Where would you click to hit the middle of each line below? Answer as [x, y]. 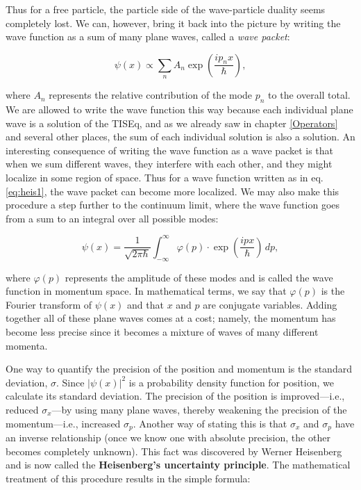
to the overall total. [309, 95]
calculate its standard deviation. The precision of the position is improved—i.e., [175, 396]
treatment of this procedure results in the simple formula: [128, 478]
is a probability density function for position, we [231, 382]
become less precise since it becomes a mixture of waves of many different [162, 331]
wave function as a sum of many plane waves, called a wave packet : [148, 36]
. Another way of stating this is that [210, 423]
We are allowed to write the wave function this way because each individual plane [179, 109]
